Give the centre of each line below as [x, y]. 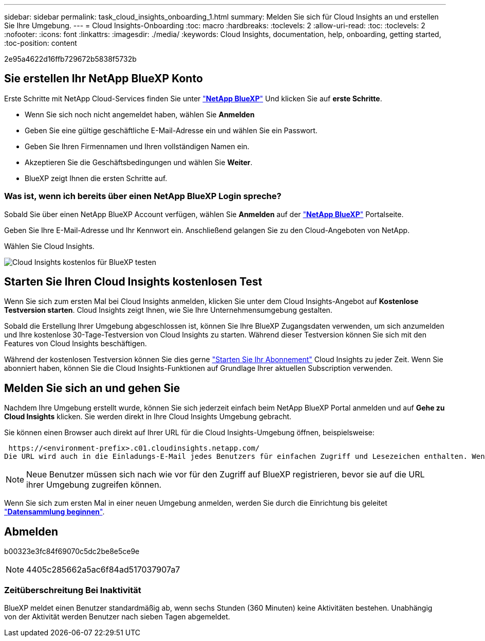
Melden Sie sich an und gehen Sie [92, 388]
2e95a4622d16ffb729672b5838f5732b [70, 59]
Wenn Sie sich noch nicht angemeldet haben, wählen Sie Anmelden [140, 114]
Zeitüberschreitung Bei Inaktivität [73, 590]
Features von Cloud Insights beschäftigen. [76, 344]
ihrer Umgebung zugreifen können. [94, 485]
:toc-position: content [41, 43]
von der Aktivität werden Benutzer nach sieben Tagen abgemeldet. [117, 616]
